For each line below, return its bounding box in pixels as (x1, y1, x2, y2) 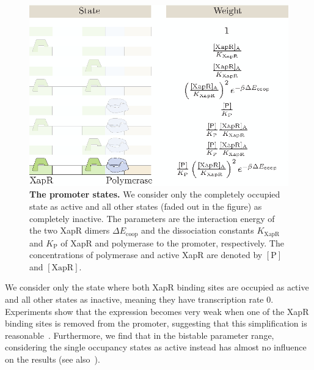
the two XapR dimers (29, 224, 110, 237)
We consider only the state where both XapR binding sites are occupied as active (5, 281, 309, 294)
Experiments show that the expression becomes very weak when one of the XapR (5, 305, 309, 317)
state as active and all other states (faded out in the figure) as (29, 200, 262, 212)
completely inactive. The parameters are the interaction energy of (29, 212, 275, 224)
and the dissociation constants (141, 224, 254, 237)
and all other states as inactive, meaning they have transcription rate (5, 293, 264, 306)
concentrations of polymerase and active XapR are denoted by (29, 248, 263, 261)
